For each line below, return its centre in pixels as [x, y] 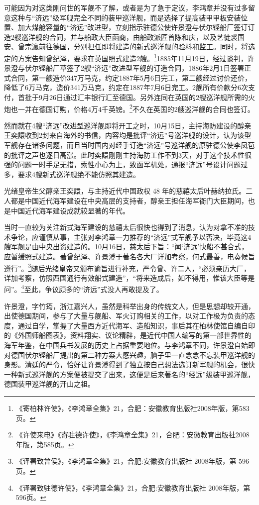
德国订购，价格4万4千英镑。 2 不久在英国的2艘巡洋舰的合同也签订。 [146, 108]
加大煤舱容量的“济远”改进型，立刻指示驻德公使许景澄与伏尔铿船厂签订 [133, 27]
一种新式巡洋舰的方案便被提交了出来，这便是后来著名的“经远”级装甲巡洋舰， [129, 374]
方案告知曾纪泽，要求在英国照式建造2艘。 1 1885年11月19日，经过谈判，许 [136, 57]
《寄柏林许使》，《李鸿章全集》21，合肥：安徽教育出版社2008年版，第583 [132, 408]
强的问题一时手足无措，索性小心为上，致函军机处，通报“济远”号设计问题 [123, 164]
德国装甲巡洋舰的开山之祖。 [49, 384]
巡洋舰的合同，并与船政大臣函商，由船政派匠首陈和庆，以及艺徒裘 [129, 37]
